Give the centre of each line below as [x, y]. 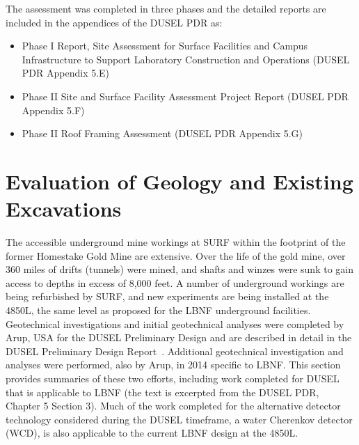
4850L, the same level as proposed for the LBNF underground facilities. [158, 310]
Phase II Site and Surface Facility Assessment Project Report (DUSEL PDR [185, 96]
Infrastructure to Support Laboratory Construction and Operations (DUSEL [186, 59]
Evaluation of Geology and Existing [179, 181]
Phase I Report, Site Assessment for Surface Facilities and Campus [165, 46]
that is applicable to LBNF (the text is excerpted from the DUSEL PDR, [162, 392]
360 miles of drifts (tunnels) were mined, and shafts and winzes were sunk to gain [179, 269]
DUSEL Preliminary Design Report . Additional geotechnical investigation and [175, 351]
